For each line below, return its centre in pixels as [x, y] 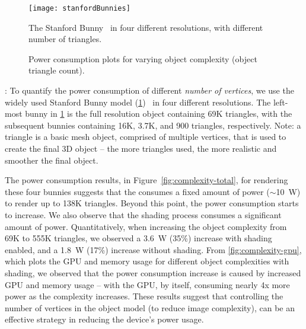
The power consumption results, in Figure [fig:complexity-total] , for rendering [146, 180]
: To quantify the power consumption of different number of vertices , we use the [149, 90]
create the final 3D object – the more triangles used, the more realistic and [141, 148]
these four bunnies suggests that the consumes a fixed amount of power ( [137, 191]
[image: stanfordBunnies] [79, 8]
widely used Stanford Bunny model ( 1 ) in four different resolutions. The [138, 102]
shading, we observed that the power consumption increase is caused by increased [153, 272]
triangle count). [57, 70]
